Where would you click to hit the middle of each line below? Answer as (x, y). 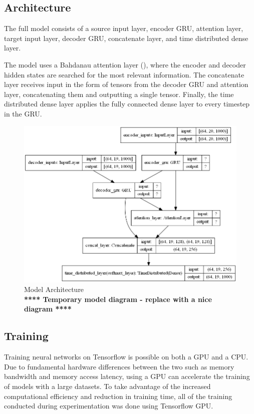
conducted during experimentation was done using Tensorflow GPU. (109, 406)
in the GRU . (23, 113)
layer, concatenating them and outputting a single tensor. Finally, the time (119, 94)
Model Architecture (54, 289)
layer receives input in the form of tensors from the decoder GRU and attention (126, 84)
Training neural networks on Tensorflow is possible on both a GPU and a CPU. (126, 357)
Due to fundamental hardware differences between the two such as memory (119, 366)
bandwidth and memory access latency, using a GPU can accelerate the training (127, 376)
